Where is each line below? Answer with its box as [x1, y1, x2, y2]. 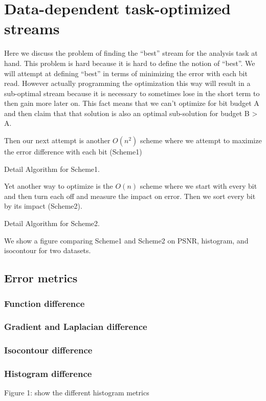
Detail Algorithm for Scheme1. [4, 163, 100, 174]
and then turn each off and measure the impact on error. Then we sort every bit [4, 190, 256, 201]
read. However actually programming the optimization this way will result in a [4, 78, 251, 88]
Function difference [4, 297, 85, 309]
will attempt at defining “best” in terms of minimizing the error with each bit [4, 68, 248, 78]
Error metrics [4, 270, 78, 286]
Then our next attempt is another [4, 135, 110, 146]
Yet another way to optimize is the [4, 181, 113, 191]
